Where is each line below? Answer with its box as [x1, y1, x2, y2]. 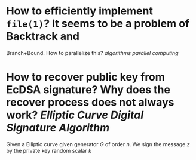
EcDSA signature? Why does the [6, 83, 170, 97]
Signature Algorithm [6, 121, 110, 135]
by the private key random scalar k [6, 147, 91, 154]
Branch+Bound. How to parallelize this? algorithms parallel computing [6, 49, 179, 56]
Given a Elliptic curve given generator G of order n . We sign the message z [6, 140, 190, 147]
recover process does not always [6, 96, 174, 109]
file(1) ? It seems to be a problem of [6, 17, 190, 30]
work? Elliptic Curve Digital [6, 109, 144, 122]
